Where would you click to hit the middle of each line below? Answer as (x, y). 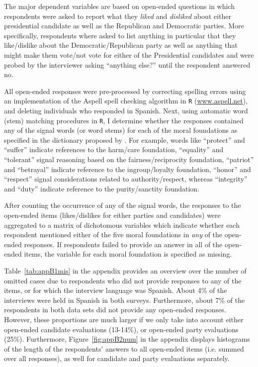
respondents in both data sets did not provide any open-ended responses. (115, 310)
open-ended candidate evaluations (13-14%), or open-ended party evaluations (121, 329)
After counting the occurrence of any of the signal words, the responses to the (123, 205)
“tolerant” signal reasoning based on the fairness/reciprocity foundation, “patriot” (129, 159)
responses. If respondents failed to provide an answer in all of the (123, 244)
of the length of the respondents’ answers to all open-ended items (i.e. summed (124, 348)
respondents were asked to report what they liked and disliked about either (118, 16)
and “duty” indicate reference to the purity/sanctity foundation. (102, 188)
